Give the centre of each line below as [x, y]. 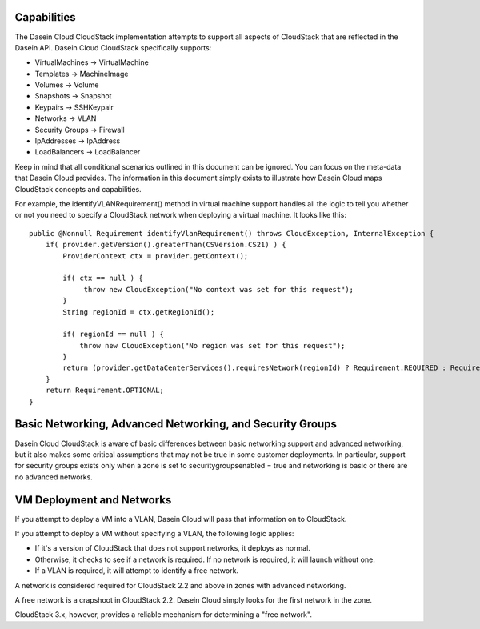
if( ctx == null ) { [103, 278]
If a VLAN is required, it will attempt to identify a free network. [137, 571]
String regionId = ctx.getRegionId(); [139, 312]
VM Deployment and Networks [93, 500]
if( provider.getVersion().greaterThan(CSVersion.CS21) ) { [166, 245]
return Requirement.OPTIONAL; [104, 391]
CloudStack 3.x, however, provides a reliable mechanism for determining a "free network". [163, 615]
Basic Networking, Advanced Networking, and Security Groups [176, 424]
